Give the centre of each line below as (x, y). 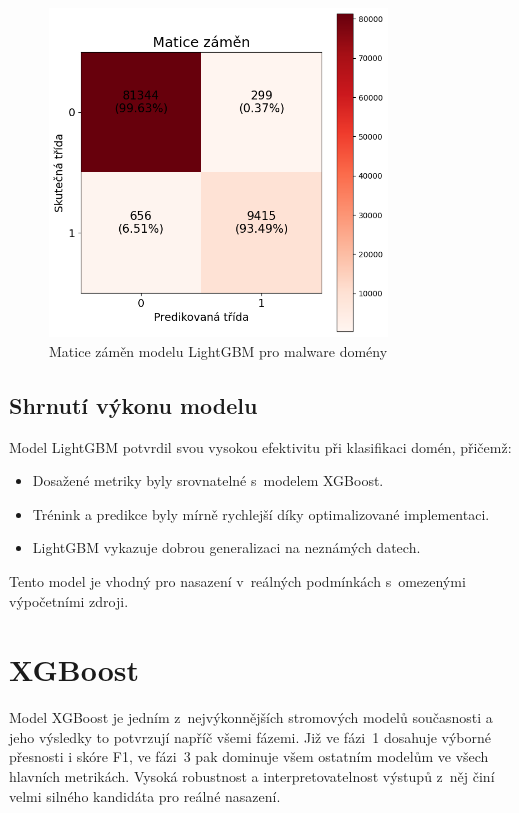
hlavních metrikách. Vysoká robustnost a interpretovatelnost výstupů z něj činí (252, 776)
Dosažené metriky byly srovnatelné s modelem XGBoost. (208, 480)
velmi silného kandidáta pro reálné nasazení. (145, 795)
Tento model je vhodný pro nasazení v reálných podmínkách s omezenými (237, 580)
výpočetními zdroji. (69, 600)
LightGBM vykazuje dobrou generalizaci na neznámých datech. (226, 547)
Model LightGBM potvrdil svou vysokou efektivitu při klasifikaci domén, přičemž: (260, 446)
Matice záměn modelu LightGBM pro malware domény (218, 350)
